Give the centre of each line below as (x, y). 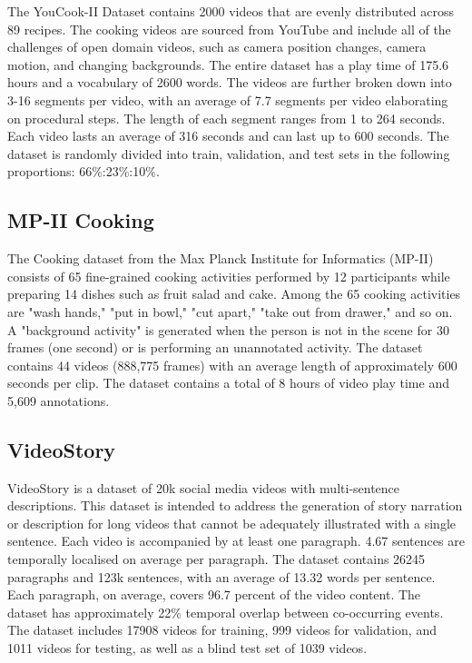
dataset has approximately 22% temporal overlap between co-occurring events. (226, 612)
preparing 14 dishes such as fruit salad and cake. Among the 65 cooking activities (234, 294)
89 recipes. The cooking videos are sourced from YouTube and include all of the (229, 29)
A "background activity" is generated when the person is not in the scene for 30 (228, 329)
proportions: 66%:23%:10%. (84, 171)
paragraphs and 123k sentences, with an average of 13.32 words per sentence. (221, 576)
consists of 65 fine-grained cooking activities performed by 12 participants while (229, 276)
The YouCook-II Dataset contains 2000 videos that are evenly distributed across (231, 11)
